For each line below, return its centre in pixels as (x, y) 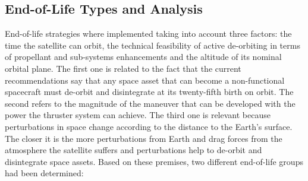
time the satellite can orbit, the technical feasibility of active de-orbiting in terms (153, 45)
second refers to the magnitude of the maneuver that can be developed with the (150, 103)
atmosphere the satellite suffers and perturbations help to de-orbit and (133, 150)
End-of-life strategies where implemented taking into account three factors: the (148, 34)
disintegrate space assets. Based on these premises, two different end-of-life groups (154, 161)
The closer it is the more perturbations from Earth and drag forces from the (144, 138)
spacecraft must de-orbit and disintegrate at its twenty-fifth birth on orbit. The (149, 92)
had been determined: (44, 173)
